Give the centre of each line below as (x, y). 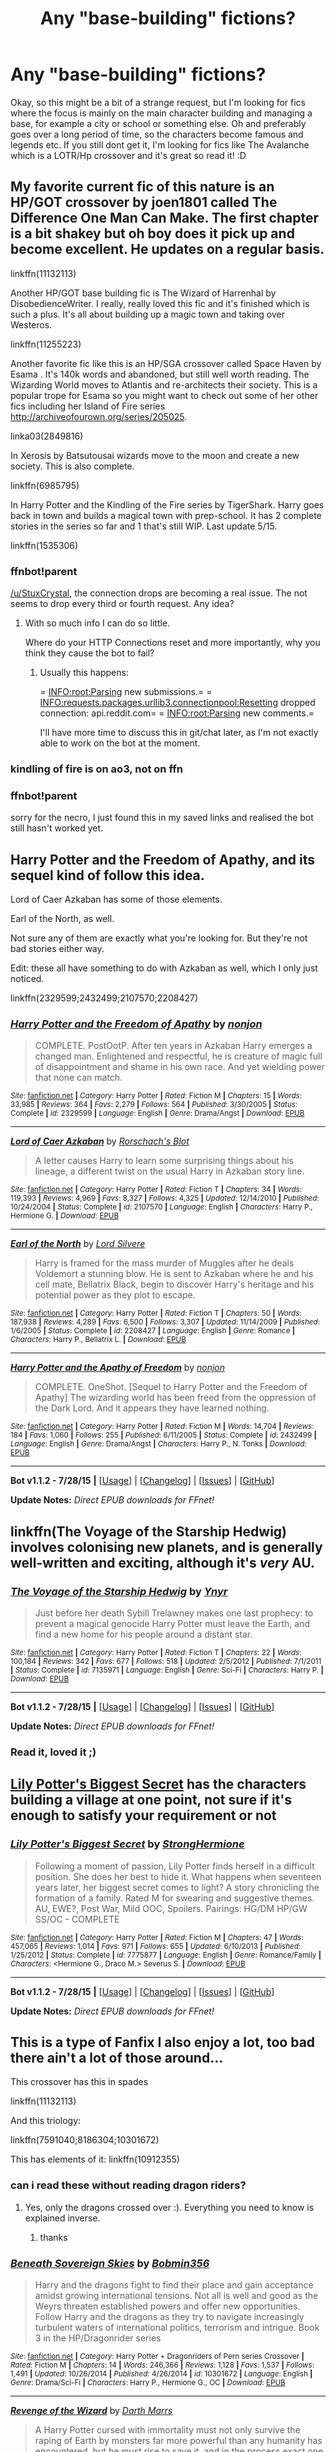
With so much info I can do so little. (97, 623)
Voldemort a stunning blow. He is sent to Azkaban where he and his (174, 1274)
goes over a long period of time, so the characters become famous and (157, 134)
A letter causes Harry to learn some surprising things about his (164, 1161)
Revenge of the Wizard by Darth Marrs (91, 2411)
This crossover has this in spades (79, 2082)
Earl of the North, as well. (62, 919)
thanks (53, 2237)
